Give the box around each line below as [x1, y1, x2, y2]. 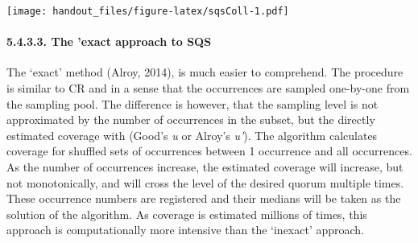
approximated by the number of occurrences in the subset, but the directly [6, 111, 375, 128]
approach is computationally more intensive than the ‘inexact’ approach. [6, 221, 365, 238]
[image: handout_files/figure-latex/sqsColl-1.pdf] [6, 6, 289, 17]
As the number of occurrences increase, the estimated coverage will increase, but [6, 159, 404, 175]
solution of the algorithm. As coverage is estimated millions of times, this [6, 205, 367, 222]
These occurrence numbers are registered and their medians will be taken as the [6, 190, 401, 207]
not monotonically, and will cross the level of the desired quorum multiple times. [6, 174, 404, 191]
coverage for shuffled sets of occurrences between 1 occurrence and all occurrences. [6, 142, 412, 159]
